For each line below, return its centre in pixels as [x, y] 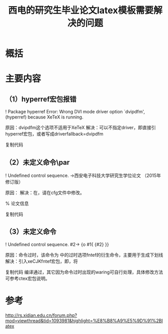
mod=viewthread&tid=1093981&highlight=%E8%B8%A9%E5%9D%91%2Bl [84, 320]
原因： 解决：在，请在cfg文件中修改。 [45, 193]
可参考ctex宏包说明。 [27, 278]
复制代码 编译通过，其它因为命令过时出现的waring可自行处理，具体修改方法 [84, 272]
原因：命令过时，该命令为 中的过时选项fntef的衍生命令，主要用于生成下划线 [84, 255]
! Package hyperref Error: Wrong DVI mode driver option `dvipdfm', [75, 112]
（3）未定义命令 [31, 232]
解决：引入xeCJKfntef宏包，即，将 [42, 261]
